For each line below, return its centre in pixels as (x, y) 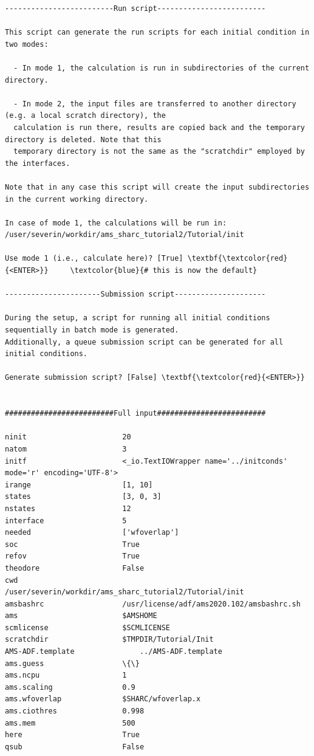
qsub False (75, 747)
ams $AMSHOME (81, 616)
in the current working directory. (77, 199)
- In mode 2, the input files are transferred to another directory (155, 104)
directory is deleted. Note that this (83, 139)
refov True (72, 556)
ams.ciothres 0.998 (75, 711)
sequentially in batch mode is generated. (92, 330)
